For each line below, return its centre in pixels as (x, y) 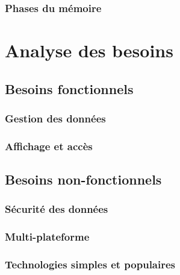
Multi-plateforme (47, 237)
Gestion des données (55, 118)
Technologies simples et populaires (90, 264)
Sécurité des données (57, 209)
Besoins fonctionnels (69, 88)
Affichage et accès (49, 146)
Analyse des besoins (89, 50)
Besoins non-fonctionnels (83, 179)
